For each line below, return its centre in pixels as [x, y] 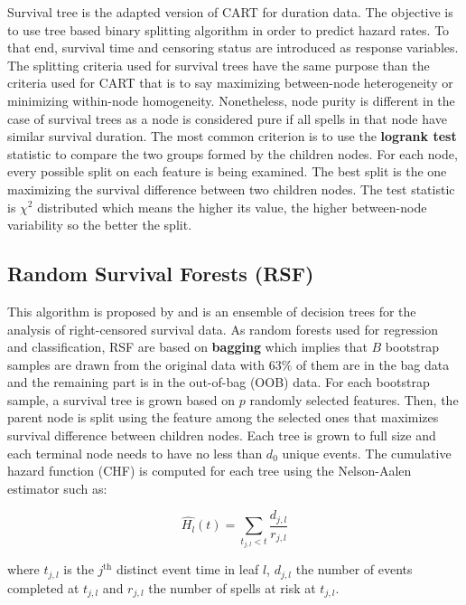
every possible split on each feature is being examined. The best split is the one [227, 171]
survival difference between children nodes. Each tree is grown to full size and [222, 435]
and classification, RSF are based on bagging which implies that [187, 347]
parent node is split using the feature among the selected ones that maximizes [223, 417]
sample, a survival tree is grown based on [121, 399]
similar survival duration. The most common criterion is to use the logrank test [232, 136]
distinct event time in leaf [188, 569]
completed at [43, 587]
